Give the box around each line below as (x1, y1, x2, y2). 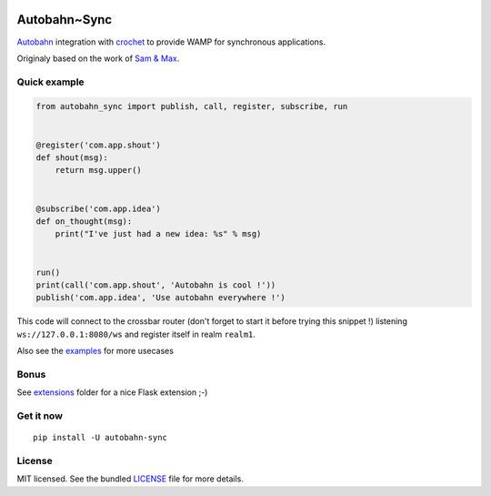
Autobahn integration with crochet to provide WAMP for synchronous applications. (16, 36, 326, 47)
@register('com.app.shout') (35, 139, 161, 150)
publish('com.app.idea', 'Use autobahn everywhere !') (35, 292, 286, 303)
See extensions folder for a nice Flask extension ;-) (16, 387, 208, 398)
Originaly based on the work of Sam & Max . (16, 53, 180, 64)
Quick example (16, 76, 85, 88)
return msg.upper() (55, 165, 143, 176)
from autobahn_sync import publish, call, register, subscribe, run (35, 101, 348, 112)
